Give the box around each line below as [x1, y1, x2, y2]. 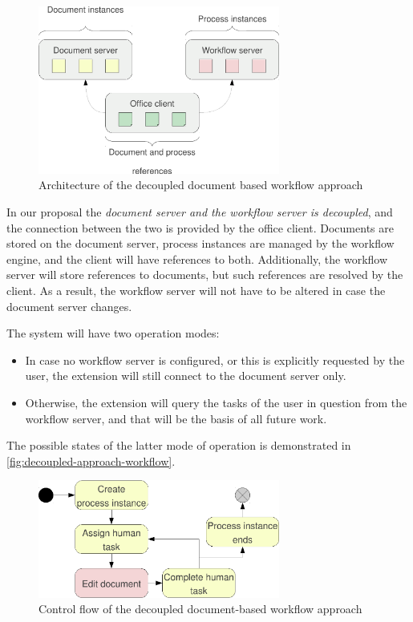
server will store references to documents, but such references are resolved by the [6, 266, 403, 283]
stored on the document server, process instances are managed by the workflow [6, 235, 395, 252]
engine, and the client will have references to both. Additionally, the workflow [6, 250, 388, 267]
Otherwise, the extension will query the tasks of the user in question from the [25, 394, 407, 410]
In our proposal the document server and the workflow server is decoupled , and [6, 204, 393, 220]
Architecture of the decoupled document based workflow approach [38, 176, 363, 193]
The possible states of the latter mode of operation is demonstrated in [6, 437, 351, 454]
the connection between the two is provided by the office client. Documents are [6, 219, 394, 236]
